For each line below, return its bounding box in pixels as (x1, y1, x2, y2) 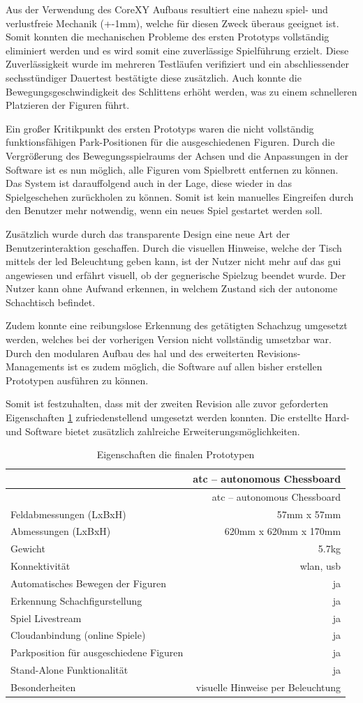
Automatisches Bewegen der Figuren (10, 575, 167, 590)
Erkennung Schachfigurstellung (10, 593, 142, 607)
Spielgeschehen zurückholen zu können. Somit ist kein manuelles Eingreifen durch (6, 189, 354, 204)
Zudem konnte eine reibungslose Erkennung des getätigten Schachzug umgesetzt (6, 318, 348, 333)
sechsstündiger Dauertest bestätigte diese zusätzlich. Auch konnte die (6, 70, 302, 84)
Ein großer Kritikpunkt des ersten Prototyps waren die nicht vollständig (6, 121, 314, 135)
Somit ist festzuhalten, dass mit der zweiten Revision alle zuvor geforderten (6, 396, 328, 411)
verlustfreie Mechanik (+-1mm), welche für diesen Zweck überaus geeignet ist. (6, 15, 339, 30)
